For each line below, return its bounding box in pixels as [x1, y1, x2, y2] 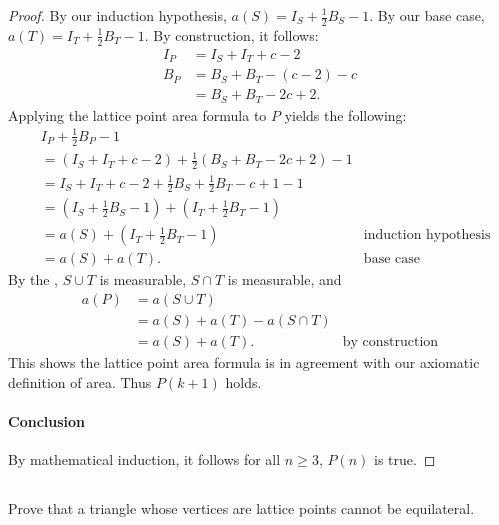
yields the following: [284, 104, 407, 125]
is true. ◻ [373, 449, 436, 470]
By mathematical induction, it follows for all [8, 449, 281, 470]
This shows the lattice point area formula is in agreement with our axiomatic [8, 352, 480, 373]
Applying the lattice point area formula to [8, 104, 267, 125]
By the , [8, 269, 58, 290]
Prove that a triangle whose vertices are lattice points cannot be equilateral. [8, 498, 475, 519]
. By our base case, [369, 5, 485, 25]
